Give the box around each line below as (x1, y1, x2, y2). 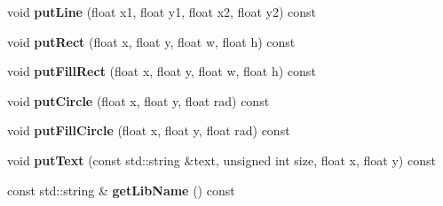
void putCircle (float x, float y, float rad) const (7, 91, 270, 110)
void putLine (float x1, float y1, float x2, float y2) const (7, 3, 316, 20)
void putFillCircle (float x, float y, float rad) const (7, 121, 290, 140)
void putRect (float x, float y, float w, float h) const (7, 32, 296, 50)
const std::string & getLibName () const (7, 180, 235, 199)
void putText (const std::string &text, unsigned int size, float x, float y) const (7, 150, 436, 169)
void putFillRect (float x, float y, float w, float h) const (7, 62, 316, 80)
